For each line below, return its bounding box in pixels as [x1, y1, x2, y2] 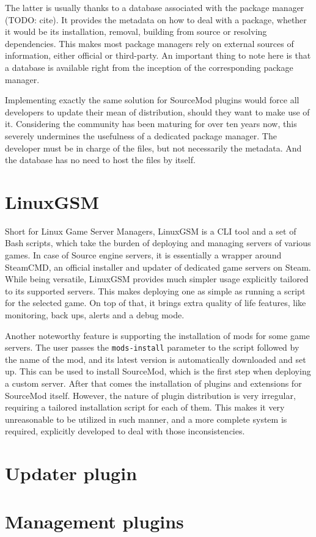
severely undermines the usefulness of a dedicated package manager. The [5, 129, 277, 142]
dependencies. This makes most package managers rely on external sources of [5, 37, 294, 49]
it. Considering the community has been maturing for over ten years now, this [5, 117, 297, 130]
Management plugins [5, 508, 184, 533]
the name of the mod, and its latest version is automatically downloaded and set [5, 353, 306, 365]
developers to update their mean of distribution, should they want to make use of [5, 105, 310, 118]
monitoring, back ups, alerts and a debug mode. [5, 309, 185, 321]
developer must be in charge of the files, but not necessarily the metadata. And [5, 141, 302, 154]
